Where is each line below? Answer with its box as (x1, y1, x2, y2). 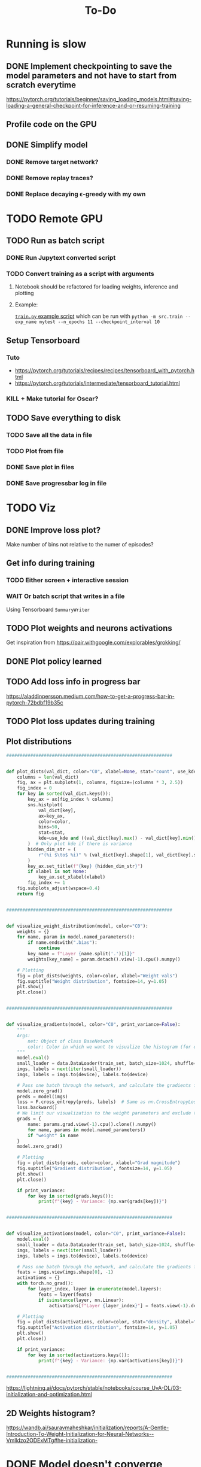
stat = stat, (38, 830, 66, 836)
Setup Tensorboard (6, 335, 80, 345)
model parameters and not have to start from (6, 70, 177, 81)
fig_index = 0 (17, 785, 52, 791)
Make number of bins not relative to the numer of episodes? (6, 541, 154, 548)
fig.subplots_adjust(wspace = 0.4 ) (17, 885, 100, 892)
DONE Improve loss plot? (6, 525, 100, 535)
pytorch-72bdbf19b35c (6, 698, 63, 706)
